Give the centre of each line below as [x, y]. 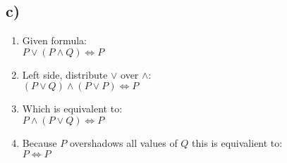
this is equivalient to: [237, 142]
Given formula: [54, 40]
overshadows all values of [123, 142]
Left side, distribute [65, 74]
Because [39, 142]
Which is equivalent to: [72, 109]
